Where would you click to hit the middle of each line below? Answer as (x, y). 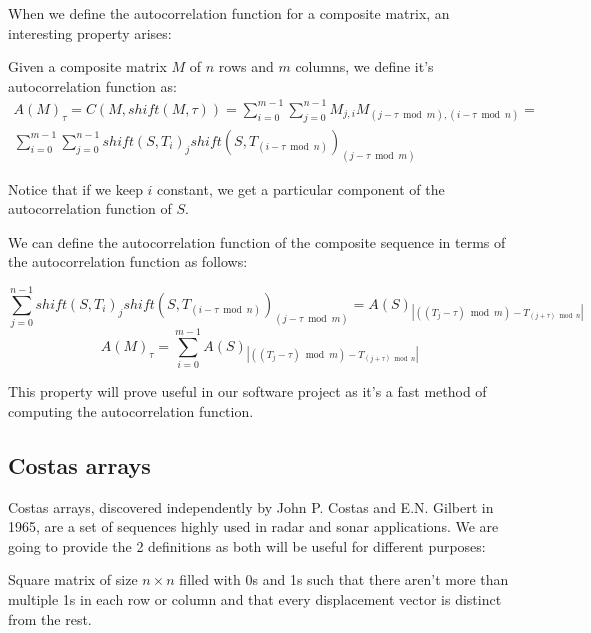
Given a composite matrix (87, 66)
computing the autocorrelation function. (131, 410)
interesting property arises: (90, 32)
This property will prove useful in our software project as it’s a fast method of (247, 391)
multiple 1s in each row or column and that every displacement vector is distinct (255, 598)
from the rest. (50, 618)
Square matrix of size (73, 579)
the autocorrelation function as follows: (128, 261)
